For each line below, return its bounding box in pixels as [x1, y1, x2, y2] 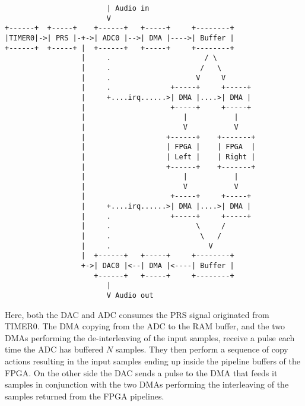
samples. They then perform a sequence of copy [115, 343, 288, 355]
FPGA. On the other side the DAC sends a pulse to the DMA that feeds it [5, 366, 278, 379]
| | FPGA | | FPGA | [81, 143, 256, 152]
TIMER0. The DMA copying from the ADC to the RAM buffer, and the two [5, 320, 285, 332]
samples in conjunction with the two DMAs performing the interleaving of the [5, 378, 289, 391]
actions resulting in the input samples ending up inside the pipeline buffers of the [5, 355, 300, 367]
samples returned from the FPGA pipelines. [5, 389, 164, 402]
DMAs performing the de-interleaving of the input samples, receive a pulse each [5, 331, 295, 344]
